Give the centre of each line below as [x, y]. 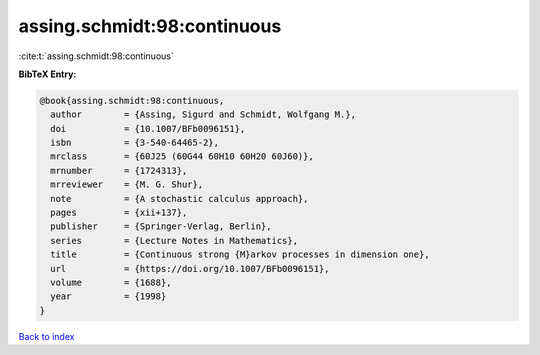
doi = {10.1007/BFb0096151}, [148, 128]
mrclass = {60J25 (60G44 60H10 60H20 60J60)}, [182, 156]
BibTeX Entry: [47, 74]
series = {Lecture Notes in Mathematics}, [174, 240]
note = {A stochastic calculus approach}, [179, 198]
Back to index [46, 336]
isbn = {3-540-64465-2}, [135, 143]
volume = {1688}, [111, 282]
